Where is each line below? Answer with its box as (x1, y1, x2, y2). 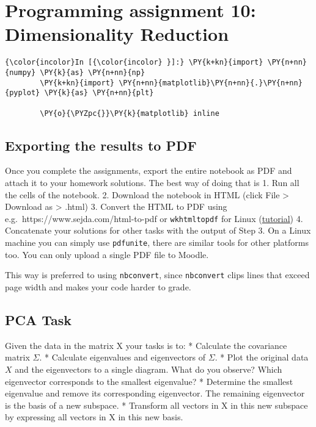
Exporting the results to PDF (5, 135, 197, 154)
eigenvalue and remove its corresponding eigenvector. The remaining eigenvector (5, 387, 305, 400)
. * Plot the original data (215, 351, 309, 364)
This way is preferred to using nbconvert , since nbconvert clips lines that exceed (5, 268, 310, 281)
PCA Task (5, 310, 72, 329)
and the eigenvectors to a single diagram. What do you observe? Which (15, 362, 282, 375)
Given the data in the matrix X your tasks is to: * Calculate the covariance (5, 339, 287, 351)
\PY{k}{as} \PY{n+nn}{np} (40, 68, 145, 77)
